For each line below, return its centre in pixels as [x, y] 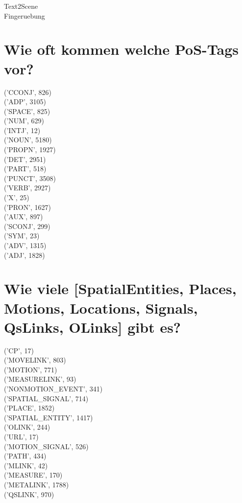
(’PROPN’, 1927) [30, 149]
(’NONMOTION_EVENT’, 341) [53, 389]
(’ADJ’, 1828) [24, 255]
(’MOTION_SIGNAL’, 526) [46, 446]
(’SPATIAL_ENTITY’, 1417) [48, 417]
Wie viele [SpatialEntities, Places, [120, 288]
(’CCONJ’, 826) [28, 92]
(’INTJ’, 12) [22, 130]
